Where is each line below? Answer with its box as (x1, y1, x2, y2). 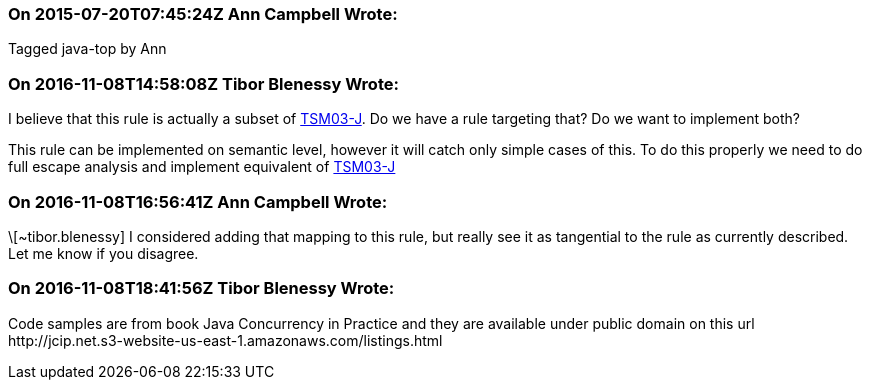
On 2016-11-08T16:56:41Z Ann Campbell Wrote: (8, 191, 388, 212)
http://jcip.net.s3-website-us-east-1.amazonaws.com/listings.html (8, 331, 443, 349)
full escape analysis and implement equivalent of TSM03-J (8, 158, 396, 176)
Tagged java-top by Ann (8, 40, 167, 58)
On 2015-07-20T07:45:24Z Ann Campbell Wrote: (8, 4, 398, 24)
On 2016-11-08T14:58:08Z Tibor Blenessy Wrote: (8, 73, 399, 94)
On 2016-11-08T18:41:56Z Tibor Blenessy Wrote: (8, 278, 395, 299)
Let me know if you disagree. (8, 244, 199, 262)
